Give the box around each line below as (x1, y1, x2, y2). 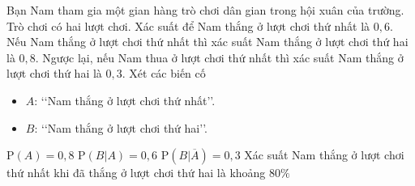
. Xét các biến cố (122, 65, 206, 82)
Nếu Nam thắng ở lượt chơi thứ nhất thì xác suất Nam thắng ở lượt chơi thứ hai (6, 33, 409, 50)
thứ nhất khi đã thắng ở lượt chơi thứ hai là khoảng (6, 164, 266, 181)
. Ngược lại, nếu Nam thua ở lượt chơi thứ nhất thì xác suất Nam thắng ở (35, 49, 404, 66)
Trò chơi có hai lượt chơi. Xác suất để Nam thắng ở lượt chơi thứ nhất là (6, 17, 370, 34)
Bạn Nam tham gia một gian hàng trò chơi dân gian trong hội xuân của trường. (6, 2, 404, 18)
